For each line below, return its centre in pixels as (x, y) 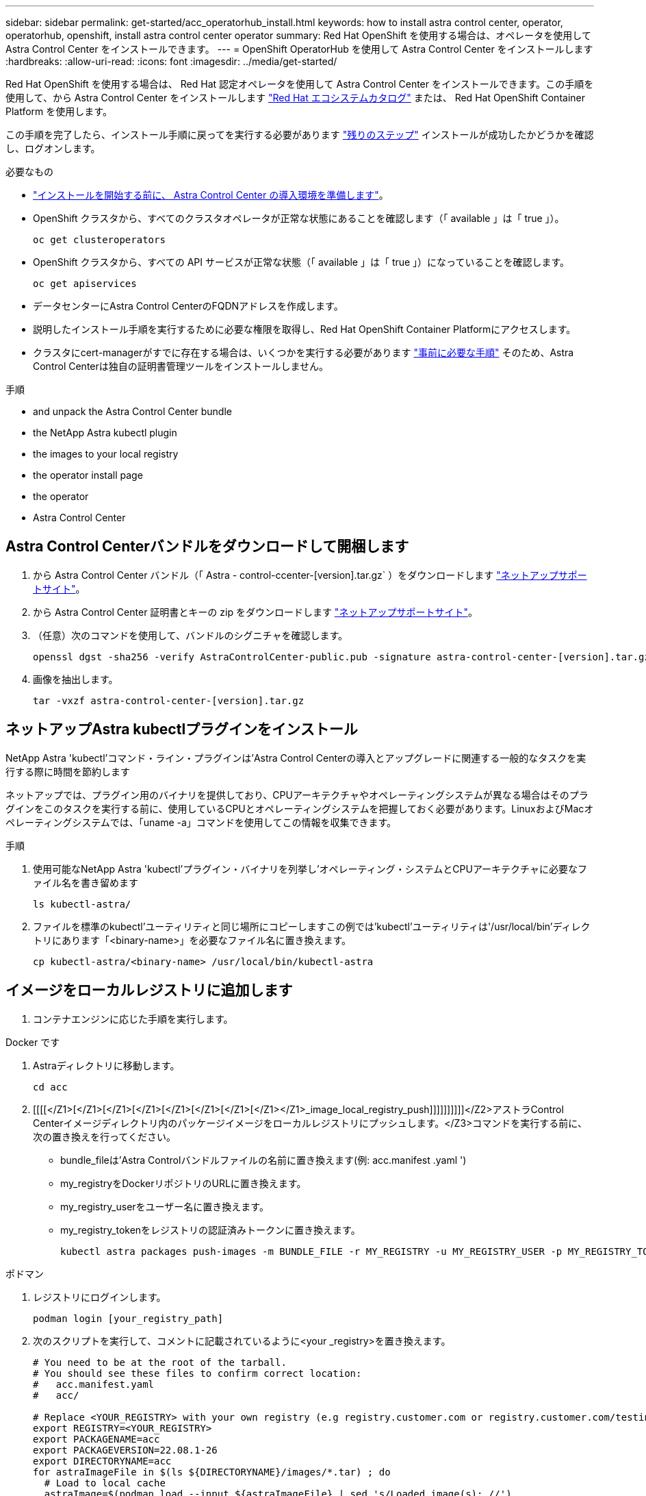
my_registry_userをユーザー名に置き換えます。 (165, 1206)
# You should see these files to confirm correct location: (197, 1373)
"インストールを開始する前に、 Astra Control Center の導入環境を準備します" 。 (211, 195)
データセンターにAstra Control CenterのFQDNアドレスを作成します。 (188, 306)
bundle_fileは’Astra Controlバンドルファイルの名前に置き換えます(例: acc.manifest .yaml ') (263, 1160)
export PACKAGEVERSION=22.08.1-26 (125, 1450)
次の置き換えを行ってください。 (104, 1136)
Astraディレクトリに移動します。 (106, 1065)
